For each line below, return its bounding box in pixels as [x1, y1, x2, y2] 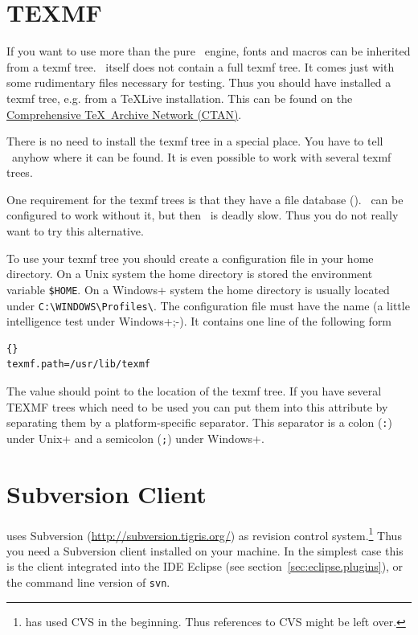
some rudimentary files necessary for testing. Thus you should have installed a [6, 74, 391, 91]
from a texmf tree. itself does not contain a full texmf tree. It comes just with [6, 58, 395, 75]
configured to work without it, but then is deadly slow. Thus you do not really [6, 207, 399, 223]
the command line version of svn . [6, 574, 170, 590]
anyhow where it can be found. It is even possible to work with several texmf [11, 148, 391, 165]
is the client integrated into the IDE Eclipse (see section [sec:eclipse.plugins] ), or [6, 558, 404, 575]
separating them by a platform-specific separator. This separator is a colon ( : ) [6, 414, 392, 431]
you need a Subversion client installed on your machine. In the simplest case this [6, 542, 404, 559]
